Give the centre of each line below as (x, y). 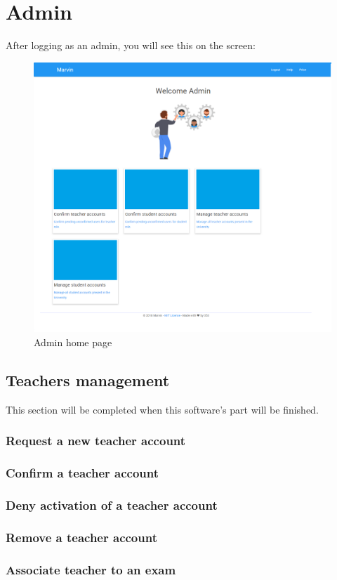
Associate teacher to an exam (91, 569)
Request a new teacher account (96, 441)
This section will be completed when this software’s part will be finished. (162, 409)
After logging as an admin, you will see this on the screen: (131, 45)
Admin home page (73, 342)
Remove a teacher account (81, 537)
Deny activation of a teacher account (112, 505)
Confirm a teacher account (82, 473)
